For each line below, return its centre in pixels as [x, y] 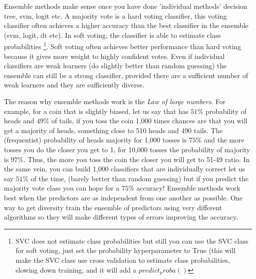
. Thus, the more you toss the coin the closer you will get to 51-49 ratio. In [137, 159]
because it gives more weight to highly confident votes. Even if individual [114, 56]
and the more [224, 140]
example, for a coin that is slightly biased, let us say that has [96, 111]
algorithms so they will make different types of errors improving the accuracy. [121, 217]
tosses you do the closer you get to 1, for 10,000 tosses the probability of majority [127, 149]
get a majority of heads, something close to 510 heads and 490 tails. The [113, 130]
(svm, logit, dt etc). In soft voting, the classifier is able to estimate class [112, 35]
